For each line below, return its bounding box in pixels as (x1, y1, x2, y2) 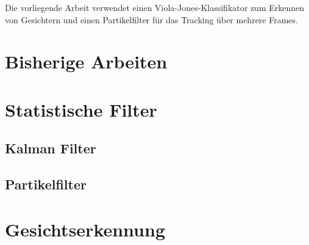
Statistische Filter (5, 97, 157, 122)
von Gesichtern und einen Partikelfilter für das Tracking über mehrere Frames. (5, 13, 298, 26)
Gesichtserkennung (5, 216, 166, 241)
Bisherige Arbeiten (5, 49, 168, 74)
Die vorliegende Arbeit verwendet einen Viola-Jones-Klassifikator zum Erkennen (5, 1, 305, 13)
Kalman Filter (5, 139, 96, 158)
